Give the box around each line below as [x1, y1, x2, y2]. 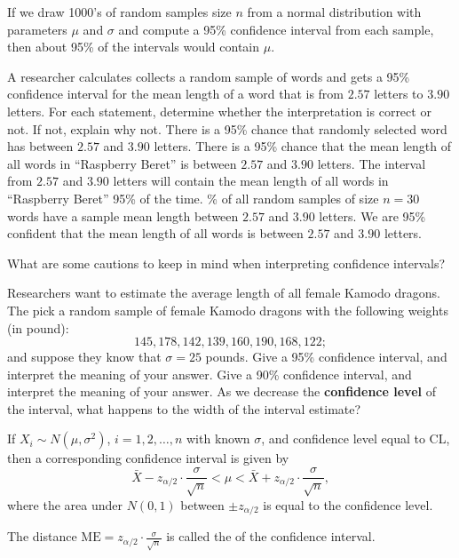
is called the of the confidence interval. [166, 527, 376, 546]
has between [7, 137, 74, 155]
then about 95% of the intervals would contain [7, 37, 260, 56]
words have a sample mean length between [7, 206, 239, 225]
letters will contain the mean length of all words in [113, 171, 389, 190]
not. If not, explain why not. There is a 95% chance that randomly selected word [7, 119, 447, 138]
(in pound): [7, 318, 69, 337]
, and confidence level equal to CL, [261, 429, 450, 448]
